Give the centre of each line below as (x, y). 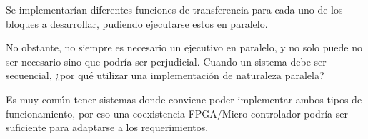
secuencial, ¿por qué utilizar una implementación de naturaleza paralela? (165, 75)
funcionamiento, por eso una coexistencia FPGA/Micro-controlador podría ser (177, 113)
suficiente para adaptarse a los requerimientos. (107, 127)
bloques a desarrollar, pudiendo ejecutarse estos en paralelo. (137, 23)
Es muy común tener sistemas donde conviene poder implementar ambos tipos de (184, 99)
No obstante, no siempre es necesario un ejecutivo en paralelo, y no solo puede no (184, 47)
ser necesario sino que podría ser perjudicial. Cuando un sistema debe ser (166, 61)
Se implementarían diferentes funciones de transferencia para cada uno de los (174, 9)
